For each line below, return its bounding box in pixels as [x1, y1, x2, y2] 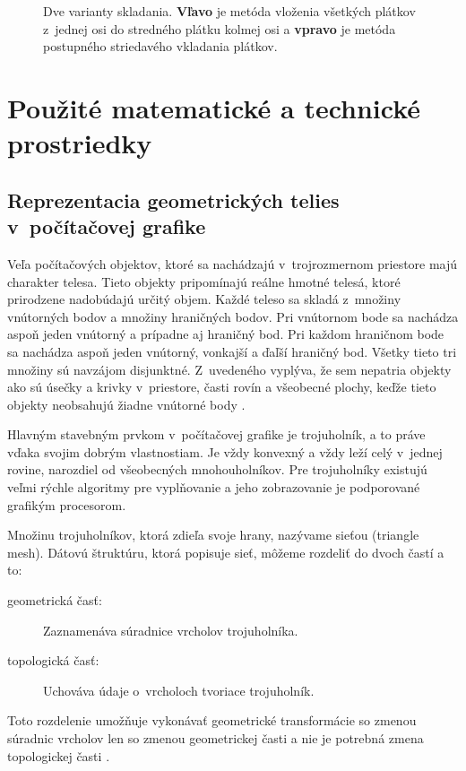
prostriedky [7, 125, 152, 161]
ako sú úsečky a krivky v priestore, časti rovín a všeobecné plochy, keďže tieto [7, 377, 436, 396]
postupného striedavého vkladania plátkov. [43, 37, 278, 56]
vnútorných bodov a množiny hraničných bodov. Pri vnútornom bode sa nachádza [7, 307, 459, 325]
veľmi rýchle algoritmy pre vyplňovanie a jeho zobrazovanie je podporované [7, 478, 420, 497]
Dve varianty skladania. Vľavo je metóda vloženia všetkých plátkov [43, 2, 416, 20]
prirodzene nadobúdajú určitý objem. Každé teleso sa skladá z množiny [7, 290, 401, 308]
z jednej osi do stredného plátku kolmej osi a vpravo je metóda [43, 19, 396, 38]
